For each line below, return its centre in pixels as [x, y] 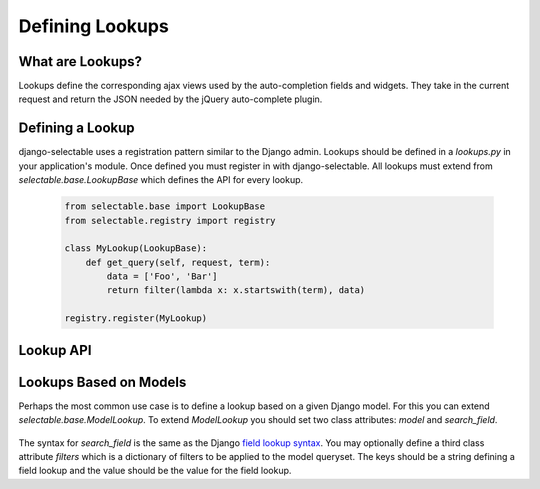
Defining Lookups [93, 26]
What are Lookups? [80, 61]
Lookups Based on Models [102, 381]
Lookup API [55, 350]
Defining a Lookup [76, 128]
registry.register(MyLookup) [136, 318]
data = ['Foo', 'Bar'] [162, 276]
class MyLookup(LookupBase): [136, 248]
